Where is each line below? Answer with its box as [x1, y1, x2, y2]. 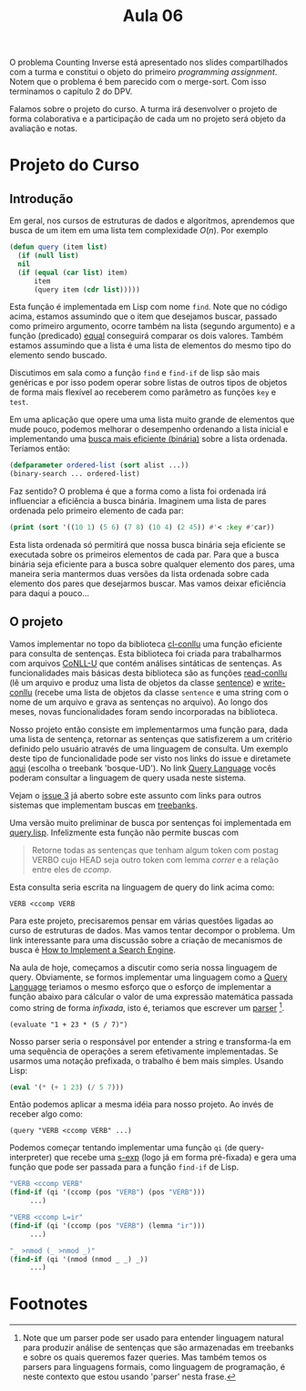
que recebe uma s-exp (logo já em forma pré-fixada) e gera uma [54, 1152, 297, 1163]
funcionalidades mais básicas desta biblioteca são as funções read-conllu [9, 667, 288, 678]
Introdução [9, 191, 74, 206]
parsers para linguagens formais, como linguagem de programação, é [22, 1362, 285, 1373]
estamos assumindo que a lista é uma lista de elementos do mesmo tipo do [9, 340, 291, 351]
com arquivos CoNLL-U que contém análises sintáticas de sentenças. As [9, 657, 282, 668]
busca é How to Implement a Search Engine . [9, 944, 176, 955]
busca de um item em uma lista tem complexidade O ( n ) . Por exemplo [9, 225, 269, 236]
